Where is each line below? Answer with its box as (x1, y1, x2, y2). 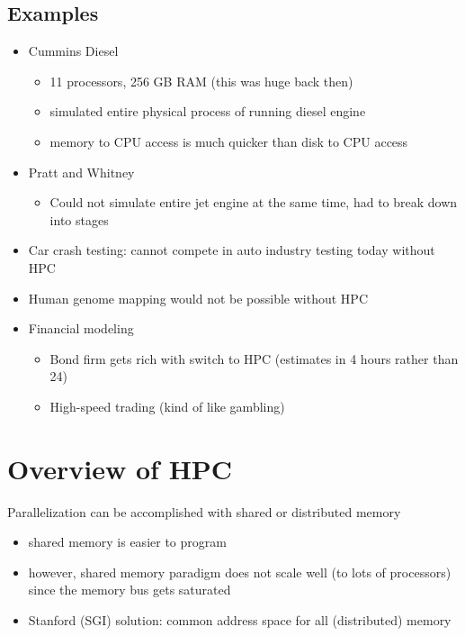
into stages (49, 210, 109, 229)
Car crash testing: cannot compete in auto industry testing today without (28, 241, 435, 259)
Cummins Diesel (28, 41, 119, 60)
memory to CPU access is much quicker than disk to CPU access (49, 132, 408, 150)
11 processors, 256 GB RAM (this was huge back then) (49, 71, 353, 90)
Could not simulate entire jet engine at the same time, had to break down (49, 193, 458, 212)
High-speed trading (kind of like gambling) (49, 396, 285, 415)
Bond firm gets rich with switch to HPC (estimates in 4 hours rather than (49, 349, 459, 368)
